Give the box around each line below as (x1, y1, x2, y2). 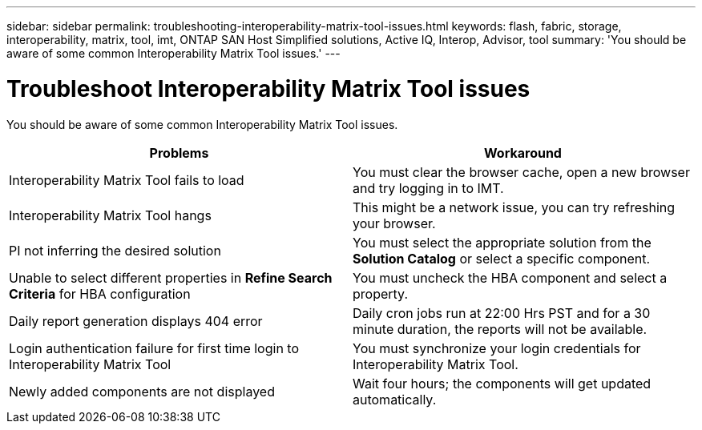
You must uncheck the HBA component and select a (353, 269, 668, 286)
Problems (149, 144, 209, 161)
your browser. (353, 215, 436, 231)
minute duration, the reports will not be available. (353, 320, 648, 337)
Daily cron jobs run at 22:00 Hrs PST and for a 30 (353, 304, 651, 321)
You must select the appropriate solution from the (353, 234, 652, 251)
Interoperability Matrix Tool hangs (9, 207, 212, 223)
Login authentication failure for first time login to (9, 340, 300, 356)
